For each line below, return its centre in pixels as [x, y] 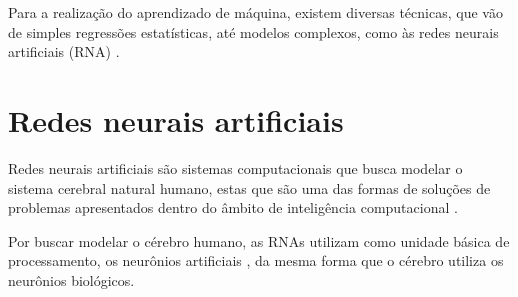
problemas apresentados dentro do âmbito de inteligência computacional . [233, 207]
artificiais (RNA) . [64, 51]
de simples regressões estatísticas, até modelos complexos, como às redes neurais [253, 31]
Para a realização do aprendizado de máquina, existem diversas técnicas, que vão [255, 12]
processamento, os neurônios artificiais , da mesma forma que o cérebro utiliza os [256, 260]
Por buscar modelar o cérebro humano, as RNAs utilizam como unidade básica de [259, 240]
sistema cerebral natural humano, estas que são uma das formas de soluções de [249, 187]
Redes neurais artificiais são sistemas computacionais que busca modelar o [235, 167]
